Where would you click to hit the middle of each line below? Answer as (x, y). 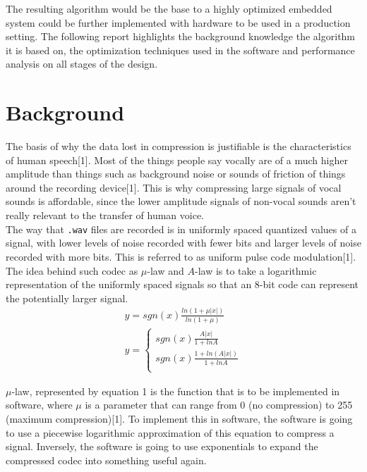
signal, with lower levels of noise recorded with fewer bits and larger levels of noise (183, 243)
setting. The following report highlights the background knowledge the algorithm (181, 36)
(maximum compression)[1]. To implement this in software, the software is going (179, 419)
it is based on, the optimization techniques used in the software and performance (180, 50)
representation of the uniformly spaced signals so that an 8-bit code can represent (182, 284)
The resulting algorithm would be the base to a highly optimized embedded (169, 8)
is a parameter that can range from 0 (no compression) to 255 (219, 405)
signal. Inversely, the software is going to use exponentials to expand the (162, 446)
